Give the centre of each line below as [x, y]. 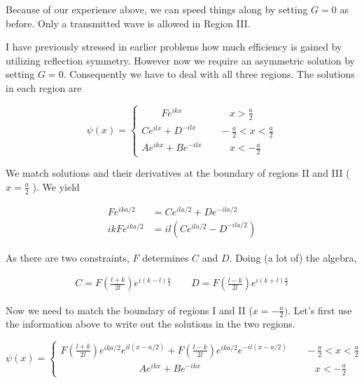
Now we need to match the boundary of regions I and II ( [129, 310]
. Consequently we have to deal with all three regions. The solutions [209, 74]
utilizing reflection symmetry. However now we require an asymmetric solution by [180, 60]
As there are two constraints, [68, 257]
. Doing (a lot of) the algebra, [293, 257]
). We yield [56, 186]
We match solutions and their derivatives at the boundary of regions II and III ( [178, 173]
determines [166, 257]
